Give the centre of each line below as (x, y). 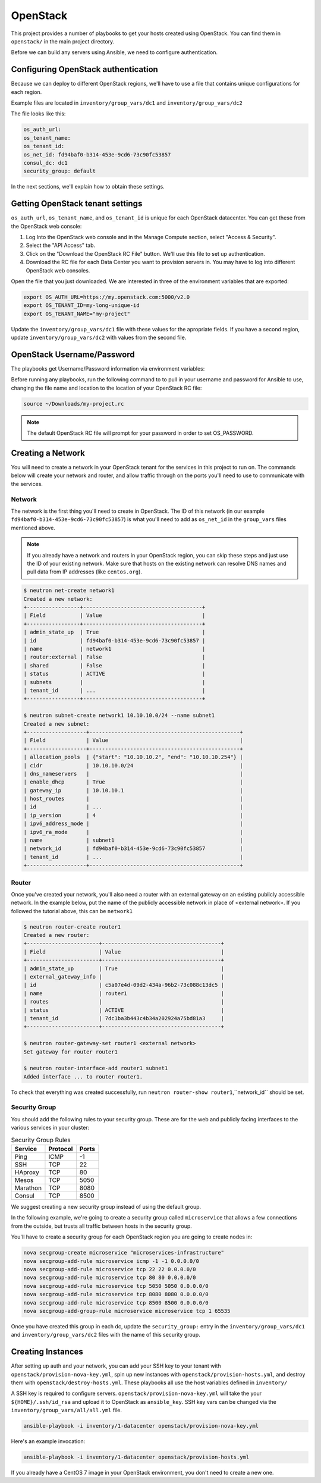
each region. (26, 92)
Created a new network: (58, 599)
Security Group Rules (41, 1140)
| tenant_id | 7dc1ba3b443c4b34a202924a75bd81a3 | (124, 1018)
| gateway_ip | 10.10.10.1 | (133, 790)
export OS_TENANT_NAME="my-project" (77, 313)
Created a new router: (56, 935)
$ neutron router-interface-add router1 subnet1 (96, 1068)
